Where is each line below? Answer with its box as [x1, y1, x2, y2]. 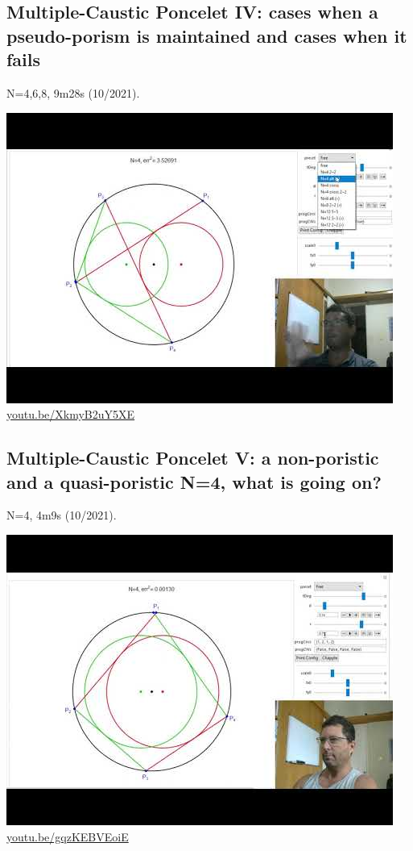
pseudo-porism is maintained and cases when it [6, 23, 407, 48]
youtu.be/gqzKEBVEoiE [6, 828, 129, 845]
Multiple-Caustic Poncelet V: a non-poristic [6, 445, 379, 470]
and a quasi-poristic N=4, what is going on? [6, 469, 382, 494]
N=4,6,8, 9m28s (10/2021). [6, 84, 140, 101]
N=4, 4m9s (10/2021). [6, 507, 117, 524]
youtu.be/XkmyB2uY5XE [6, 406, 135, 423]
